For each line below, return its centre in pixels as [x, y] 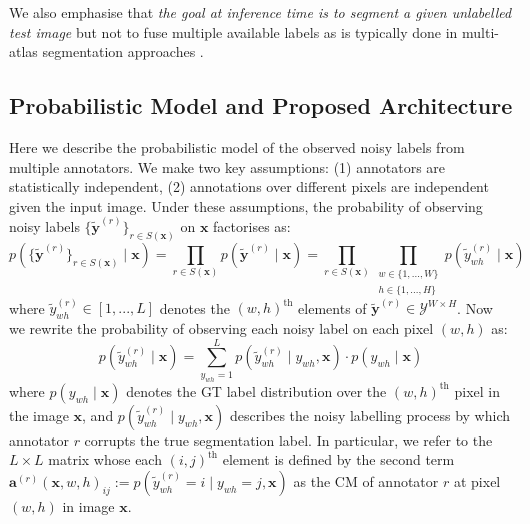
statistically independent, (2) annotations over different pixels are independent [249, 186]
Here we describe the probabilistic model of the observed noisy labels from [237, 146]
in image [88, 505]
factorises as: [252, 226]
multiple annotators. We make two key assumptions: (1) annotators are [227, 166]
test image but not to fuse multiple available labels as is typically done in [233, 31]
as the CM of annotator [366, 480]
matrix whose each [105, 459]
